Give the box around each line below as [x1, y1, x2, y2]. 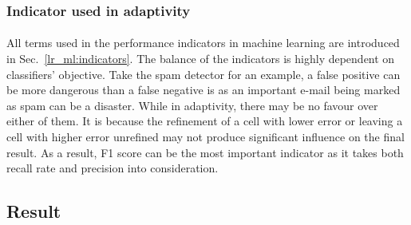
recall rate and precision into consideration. [6, 160, 219, 176]
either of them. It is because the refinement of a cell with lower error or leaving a [6, 112, 403, 129]
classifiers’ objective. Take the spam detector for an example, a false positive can [6, 65, 401, 82]
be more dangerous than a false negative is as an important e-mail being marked [6, 81, 401, 98]
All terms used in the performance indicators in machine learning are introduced [6, 34, 400, 51]
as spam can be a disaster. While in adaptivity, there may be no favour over [6, 97, 378, 113]
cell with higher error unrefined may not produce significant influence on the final [6, 128, 405, 144]
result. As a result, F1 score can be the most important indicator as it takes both [6, 144, 404, 160]
